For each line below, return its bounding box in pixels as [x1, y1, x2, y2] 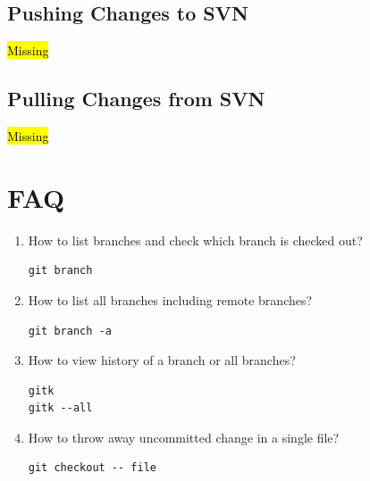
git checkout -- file [28, 461, 156, 475]
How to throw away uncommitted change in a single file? [28, 427, 340, 446]
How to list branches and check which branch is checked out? [28, 230, 363, 249]
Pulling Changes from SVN [7, 85, 265, 112]
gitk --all [28, 402, 93, 415]
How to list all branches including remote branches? [28, 290, 313, 309]
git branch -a [28, 324, 112, 337]
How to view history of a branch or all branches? [28, 351, 296, 369]
